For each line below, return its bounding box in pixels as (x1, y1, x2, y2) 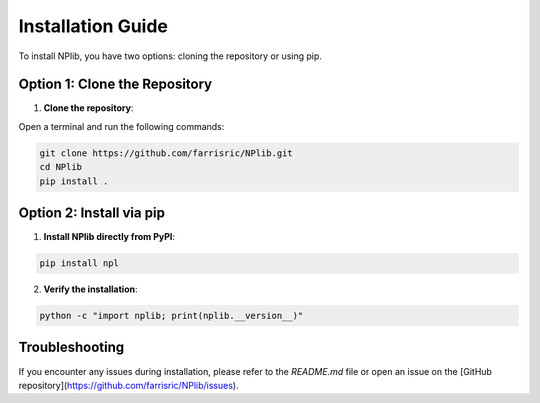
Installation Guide (18, 15, 169, 37)
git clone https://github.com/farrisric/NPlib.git (39, 147, 294, 159)
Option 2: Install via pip (18, 205, 165, 222)
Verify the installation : (43, 283, 139, 295)
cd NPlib (39, 161, 83, 173)
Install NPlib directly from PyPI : (43, 231, 175, 243)
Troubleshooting (18, 339, 125, 356)
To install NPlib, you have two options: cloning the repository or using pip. (18, 50, 322, 62)
